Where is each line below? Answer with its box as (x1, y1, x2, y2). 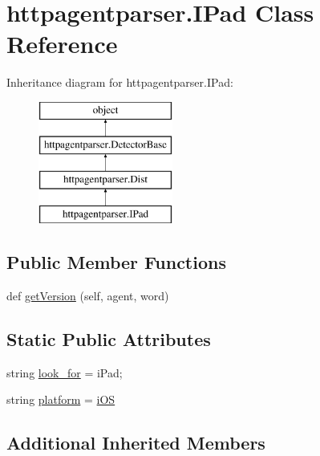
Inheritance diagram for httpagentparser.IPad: (6, 74, 233, 91)
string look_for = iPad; (6, 364, 123, 381)
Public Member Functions (6, 250, 226, 275)
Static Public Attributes (6, 326, 211, 351)
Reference (6, 27, 118, 60)
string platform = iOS (6, 391, 115, 408)
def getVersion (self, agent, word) (6, 287, 169, 303)
